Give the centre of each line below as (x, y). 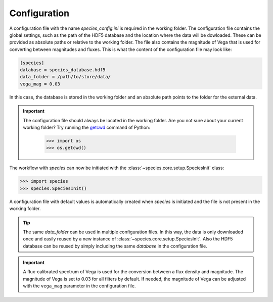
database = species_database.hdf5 (63, 70)
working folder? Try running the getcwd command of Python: (86, 128)
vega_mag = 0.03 (40, 84)
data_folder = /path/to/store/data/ (65, 77)
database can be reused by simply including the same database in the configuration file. (115, 246)
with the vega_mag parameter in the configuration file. (79, 286)
